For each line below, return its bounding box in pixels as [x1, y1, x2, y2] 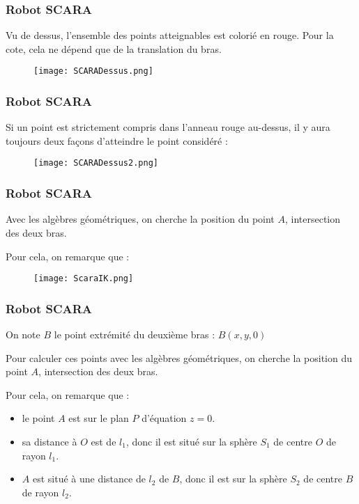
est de [91, 434, 116, 448]
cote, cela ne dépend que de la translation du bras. [6, 41, 222, 56]
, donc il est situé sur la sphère [125, 434, 257, 448]
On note [6, 327, 40, 341]
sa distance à [22, 434, 77, 448]
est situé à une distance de [32, 471, 146, 486]
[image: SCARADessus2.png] [33, 158, 158, 168]
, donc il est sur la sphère [179, 471, 287, 486]
